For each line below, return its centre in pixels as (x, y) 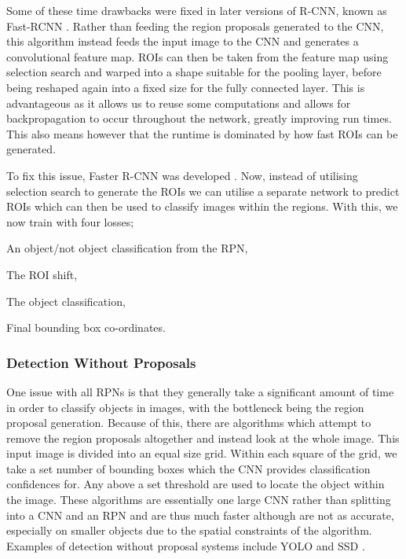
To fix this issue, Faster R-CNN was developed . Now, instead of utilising (182, 175)
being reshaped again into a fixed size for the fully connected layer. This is (186, 87)
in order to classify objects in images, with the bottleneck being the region (185, 407)
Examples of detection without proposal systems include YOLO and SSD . (186, 545)
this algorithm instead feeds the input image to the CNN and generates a (183, 41)
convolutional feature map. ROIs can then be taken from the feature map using (198, 56)
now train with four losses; (70, 221)
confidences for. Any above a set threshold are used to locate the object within (196, 484)
